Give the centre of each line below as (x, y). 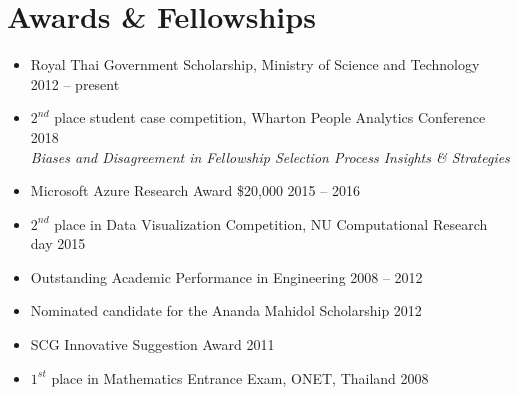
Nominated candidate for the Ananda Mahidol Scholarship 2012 (226, 310)
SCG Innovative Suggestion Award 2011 (152, 344)
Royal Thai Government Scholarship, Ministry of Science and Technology (255, 64)
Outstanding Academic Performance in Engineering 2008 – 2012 (226, 276)
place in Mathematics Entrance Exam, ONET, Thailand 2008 (240, 377)
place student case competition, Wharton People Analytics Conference (270, 117)
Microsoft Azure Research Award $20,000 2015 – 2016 (195, 190)
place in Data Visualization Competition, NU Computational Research (271, 223)
